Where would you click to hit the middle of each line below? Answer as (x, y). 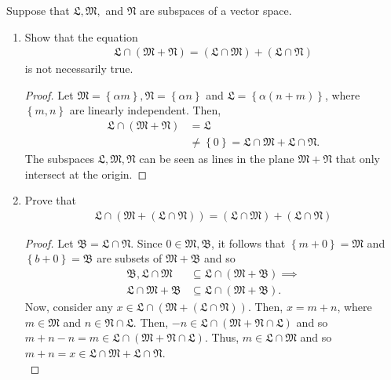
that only (358, 159)
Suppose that (38, 10)
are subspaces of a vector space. (216, 10)
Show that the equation (81, 36)
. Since (146, 242)
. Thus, (222, 337)
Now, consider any (69, 307)
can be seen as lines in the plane (217, 159)
